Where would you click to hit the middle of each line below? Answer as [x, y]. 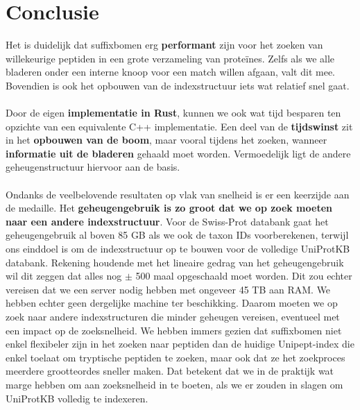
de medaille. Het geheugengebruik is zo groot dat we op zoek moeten [169, 208]
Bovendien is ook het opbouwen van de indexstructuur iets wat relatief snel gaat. [178, 85]
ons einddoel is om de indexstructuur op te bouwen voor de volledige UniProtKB [178, 249]
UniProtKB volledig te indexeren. [77, 398]
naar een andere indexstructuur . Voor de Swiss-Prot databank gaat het [167, 221]
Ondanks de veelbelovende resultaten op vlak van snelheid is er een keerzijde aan [178, 194]
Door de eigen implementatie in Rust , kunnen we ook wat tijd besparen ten [173, 113]
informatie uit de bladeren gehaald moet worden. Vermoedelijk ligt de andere [178, 153]
